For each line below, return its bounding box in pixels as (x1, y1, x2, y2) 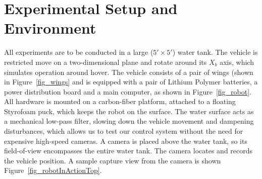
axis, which (220, 56, 254, 67)
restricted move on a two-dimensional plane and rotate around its (4, 56, 207, 67)
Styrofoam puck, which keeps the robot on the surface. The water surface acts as (4, 106, 254, 116)
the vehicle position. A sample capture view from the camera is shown (4, 155, 221, 165)
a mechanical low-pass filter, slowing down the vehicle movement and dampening (4, 116, 254, 126)
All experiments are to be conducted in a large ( (4, 47, 153, 57)
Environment (4, 18, 96, 38)
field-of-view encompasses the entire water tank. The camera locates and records (4, 145, 253, 156)
